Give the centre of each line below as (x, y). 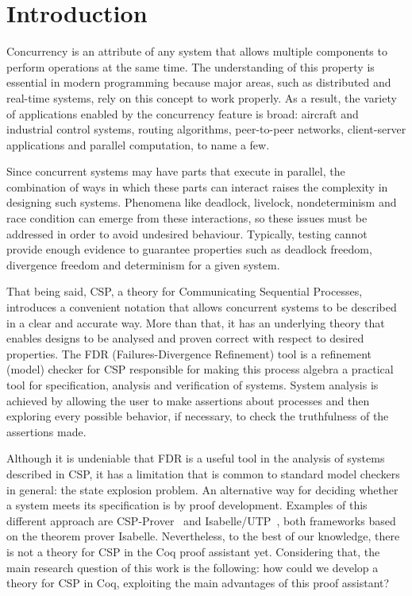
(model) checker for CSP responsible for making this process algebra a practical (200, 369)
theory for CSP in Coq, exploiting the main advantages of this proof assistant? (198, 583)
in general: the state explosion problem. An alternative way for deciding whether (202, 489)
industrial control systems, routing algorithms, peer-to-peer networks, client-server (206, 129)
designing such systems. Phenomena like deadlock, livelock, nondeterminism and (202, 202)
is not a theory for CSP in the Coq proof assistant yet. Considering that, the (193, 551)
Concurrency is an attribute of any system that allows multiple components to (197, 51)
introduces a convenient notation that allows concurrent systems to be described (202, 307)
